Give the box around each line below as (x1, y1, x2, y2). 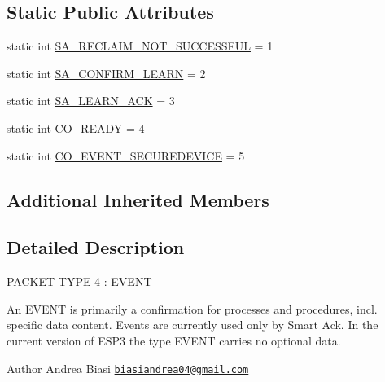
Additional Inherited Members (7, 187, 269, 212)
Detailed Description (7, 235, 185, 260)
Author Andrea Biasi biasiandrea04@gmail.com (7, 359, 249, 376)
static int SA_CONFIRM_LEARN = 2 (7, 64, 206, 81)
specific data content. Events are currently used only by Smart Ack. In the (7, 316, 378, 333)
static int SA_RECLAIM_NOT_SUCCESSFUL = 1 (7, 37, 273, 55)
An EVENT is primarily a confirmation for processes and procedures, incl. (7, 300, 378, 317)
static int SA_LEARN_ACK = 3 (7, 92, 175, 109)
